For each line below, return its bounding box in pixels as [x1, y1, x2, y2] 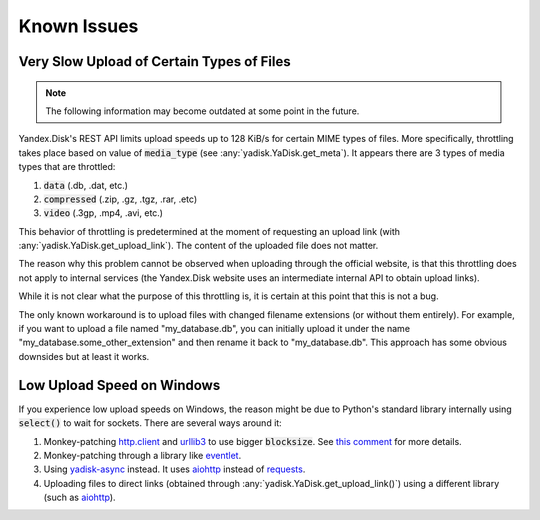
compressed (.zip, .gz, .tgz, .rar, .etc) [43, 193, 198, 205]
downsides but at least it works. [18, 350, 150, 362]
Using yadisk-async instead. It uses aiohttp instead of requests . [43, 463, 306, 475]
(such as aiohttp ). [43, 491, 116, 504]
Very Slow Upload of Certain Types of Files [18, 53, 292, 70]
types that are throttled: [18, 161, 116, 173]
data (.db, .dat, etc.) [43, 179, 129, 191]
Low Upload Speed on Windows [18, 376, 221, 394]
